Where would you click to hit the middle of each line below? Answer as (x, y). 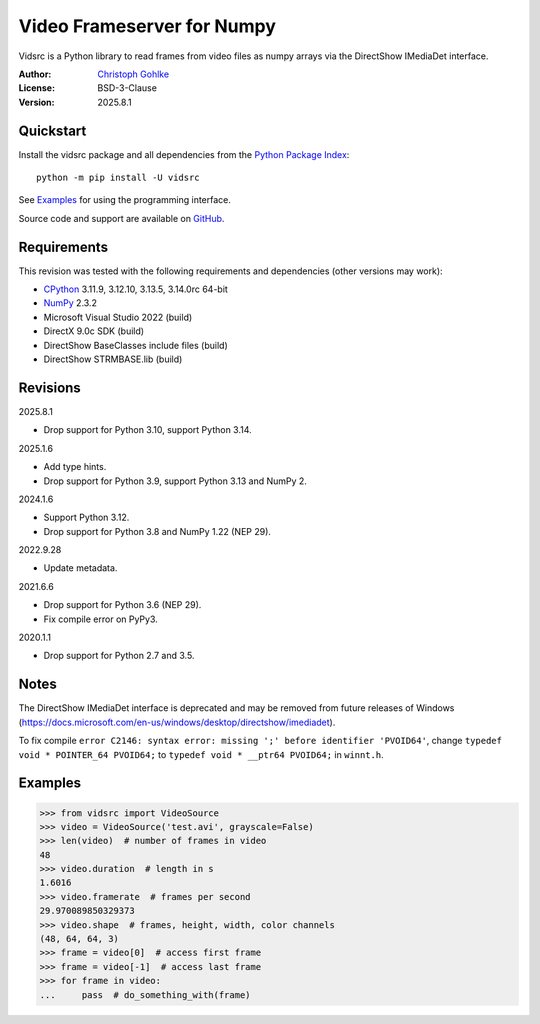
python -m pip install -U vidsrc (118, 178)
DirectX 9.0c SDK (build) (94, 331)
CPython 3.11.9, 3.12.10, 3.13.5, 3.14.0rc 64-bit (136, 289)
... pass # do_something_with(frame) (145, 994)
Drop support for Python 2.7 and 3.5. (119, 656)
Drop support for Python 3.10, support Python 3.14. (147, 430)
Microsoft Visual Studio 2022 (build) (118, 317)
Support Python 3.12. (86, 517)
